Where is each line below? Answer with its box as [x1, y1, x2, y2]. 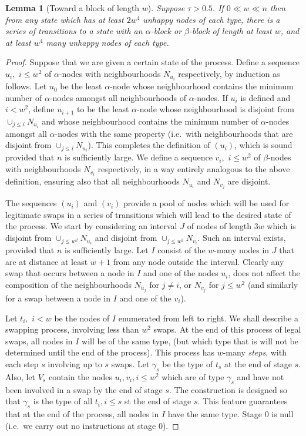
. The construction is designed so [169, 383, 287, 395]
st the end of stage [124, 395, 191, 407]
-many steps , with [223, 346, 287, 358]
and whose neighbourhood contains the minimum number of [42, 115, 258, 127]
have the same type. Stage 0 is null [167, 407, 294, 420]
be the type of [162, 357, 213, 370]
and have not [237, 370, 284, 383]
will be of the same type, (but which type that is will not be [82, 334, 298, 347]
